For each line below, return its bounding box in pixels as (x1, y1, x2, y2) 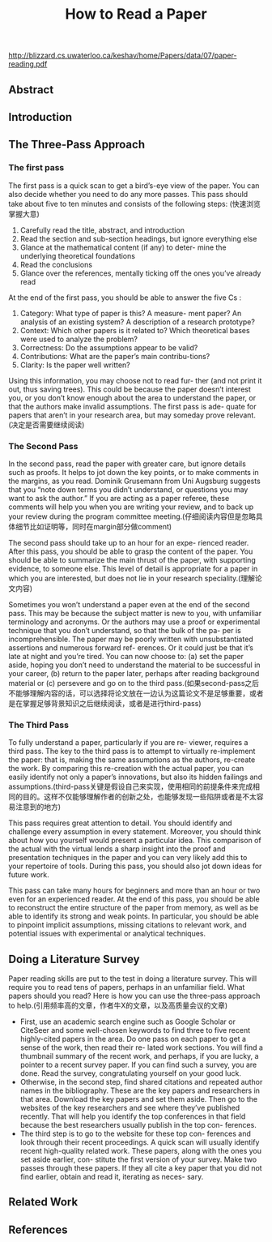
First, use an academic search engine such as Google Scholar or (19, 1017, 236, 1026)
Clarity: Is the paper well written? (19, 360, 131, 370)
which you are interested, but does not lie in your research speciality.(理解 (8, 573, 255, 583)
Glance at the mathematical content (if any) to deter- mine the (19, 242, 227, 252)
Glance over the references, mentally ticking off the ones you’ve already (19, 268, 261, 278)
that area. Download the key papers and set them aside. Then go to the (19, 1094, 257, 1104)
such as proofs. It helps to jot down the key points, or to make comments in (8, 467, 259, 477)
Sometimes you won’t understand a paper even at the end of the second (8, 599, 250, 609)
